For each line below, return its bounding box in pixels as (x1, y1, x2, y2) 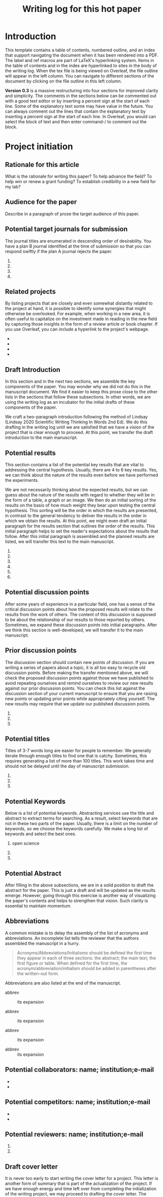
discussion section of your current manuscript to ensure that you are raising (5, 690, 157, 696)
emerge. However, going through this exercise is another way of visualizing (5, 892, 156, 899)
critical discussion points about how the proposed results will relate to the (5, 606, 153, 612)
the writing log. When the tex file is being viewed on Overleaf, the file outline (5, 67, 158, 74)
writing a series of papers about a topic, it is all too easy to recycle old (5, 664, 146, 670)
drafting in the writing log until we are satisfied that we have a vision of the (5, 424, 155, 430)
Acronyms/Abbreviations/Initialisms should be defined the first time (17, 949, 152, 955)
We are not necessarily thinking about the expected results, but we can (5, 487, 148, 493)
